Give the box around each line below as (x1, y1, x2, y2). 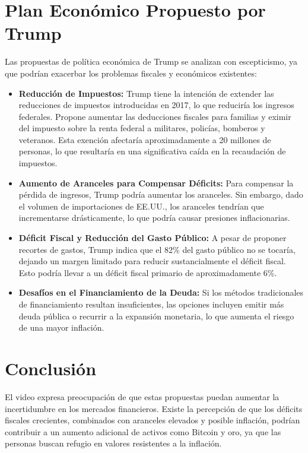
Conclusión (5, 356, 97, 380)
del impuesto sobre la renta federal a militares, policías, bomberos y (18, 122, 265, 134)
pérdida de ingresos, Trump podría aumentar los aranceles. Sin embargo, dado (18, 188, 303, 201)
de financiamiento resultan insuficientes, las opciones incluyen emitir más (18, 298, 284, 310)
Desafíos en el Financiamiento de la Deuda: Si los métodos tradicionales (18, 286, 304, 299)
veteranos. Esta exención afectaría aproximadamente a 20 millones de (18, 133, 271, 145)
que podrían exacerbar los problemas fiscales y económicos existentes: (5, 66, 257, 79)
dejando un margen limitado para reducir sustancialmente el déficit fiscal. (18, 255, 286, 267)
